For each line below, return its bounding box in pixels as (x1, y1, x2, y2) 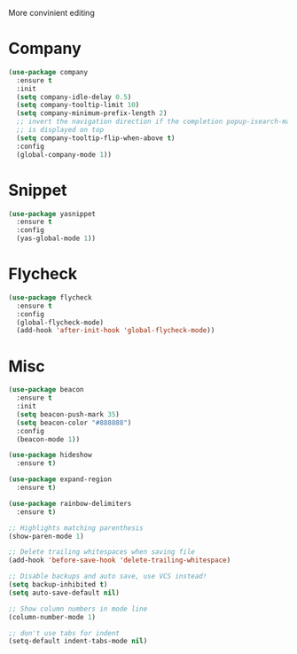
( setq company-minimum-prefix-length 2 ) (16, 109, 168, 118)
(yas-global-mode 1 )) (16, 234, 97, 243)
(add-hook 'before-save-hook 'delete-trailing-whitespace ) (8, 556, 231, 565)
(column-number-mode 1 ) (8, 612, 97, 621)
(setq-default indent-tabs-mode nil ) (8, 637, 148, 646)
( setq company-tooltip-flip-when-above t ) (16, 133, 176, 143)
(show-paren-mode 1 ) (8, 532, 85, 541)
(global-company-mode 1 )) (16, 150, 113, 159)
